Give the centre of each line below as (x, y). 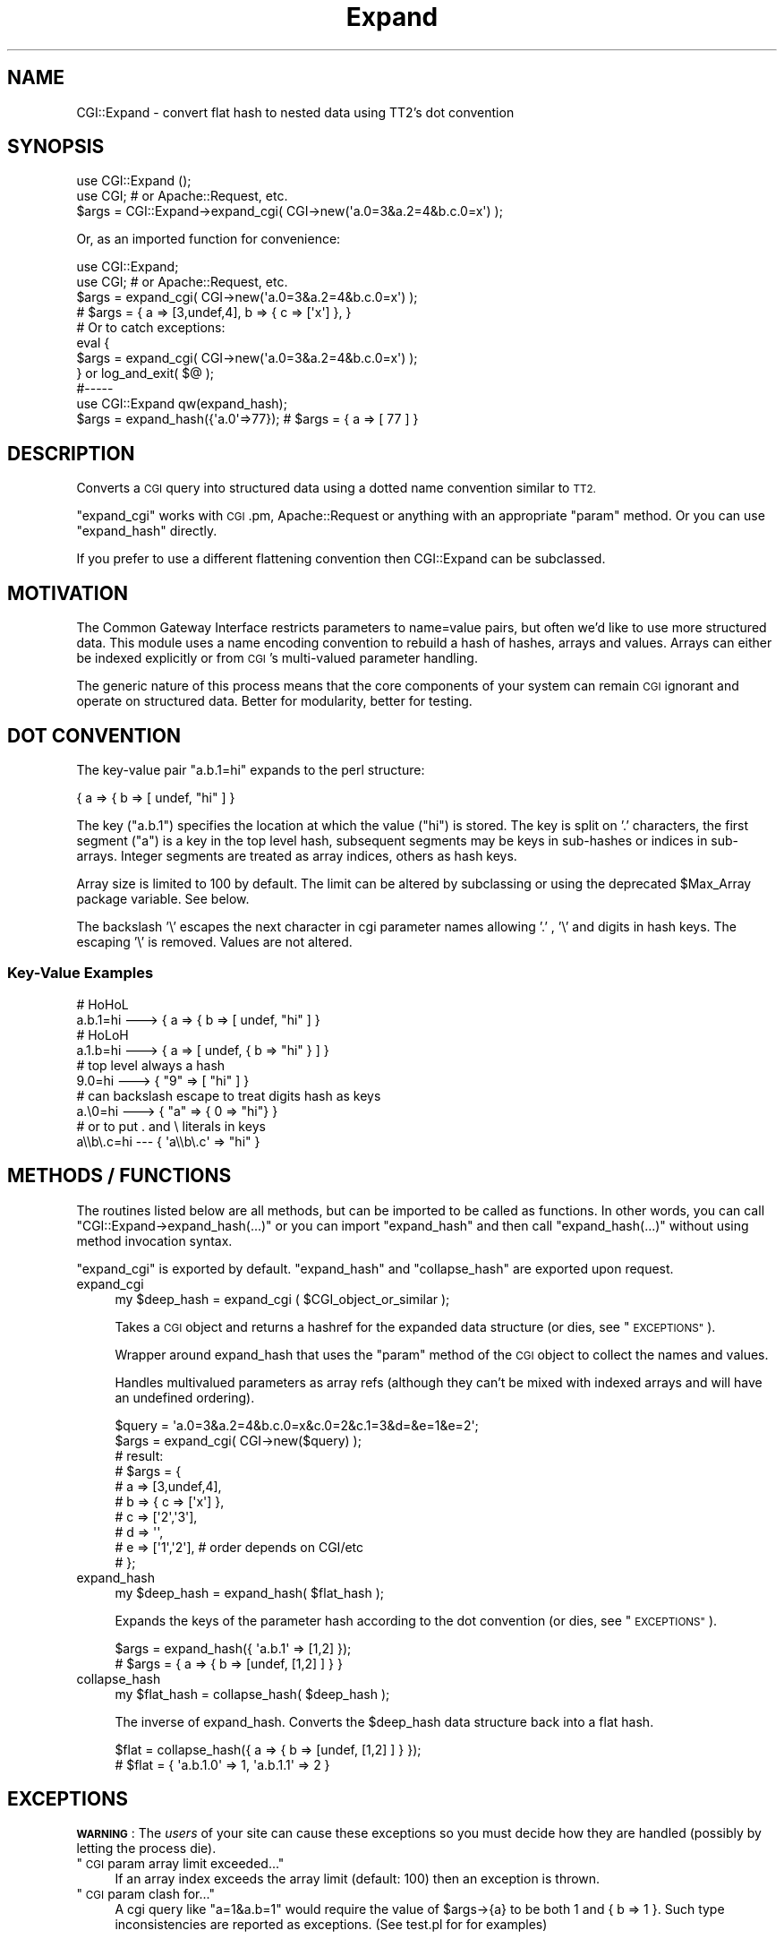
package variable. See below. (163, 898)
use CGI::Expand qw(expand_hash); (182, 404)
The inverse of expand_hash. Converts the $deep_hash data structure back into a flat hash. (384, 1721)
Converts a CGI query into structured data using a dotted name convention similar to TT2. (336, 488)
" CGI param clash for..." (145, 1894)
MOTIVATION (68, 593)
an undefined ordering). (185, 1397)
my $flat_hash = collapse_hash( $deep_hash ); (252, 1694)
